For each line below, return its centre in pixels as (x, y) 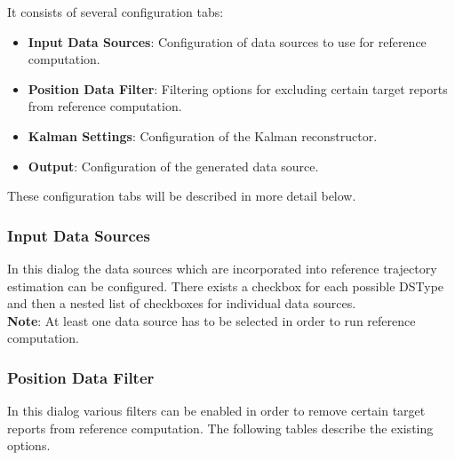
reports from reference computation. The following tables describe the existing (220, 428)
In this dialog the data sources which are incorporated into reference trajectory (222, 268)
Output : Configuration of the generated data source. (173, 166)
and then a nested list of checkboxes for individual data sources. (182, 303)
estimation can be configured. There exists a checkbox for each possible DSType (226, 286)
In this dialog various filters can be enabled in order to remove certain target (216, 411)
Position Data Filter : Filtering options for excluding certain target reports (238, 88)
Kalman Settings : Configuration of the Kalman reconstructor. (203, 135)
